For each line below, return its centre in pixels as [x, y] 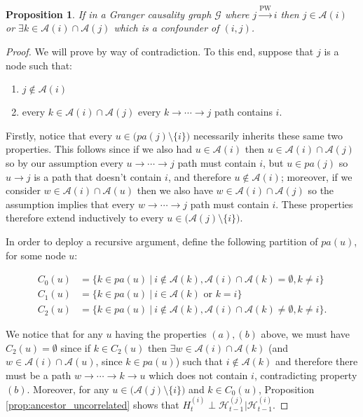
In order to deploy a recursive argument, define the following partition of [162, 241]
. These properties [314, 204]
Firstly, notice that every [59, 135]
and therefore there [317, 361]
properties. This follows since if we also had [99, 149]
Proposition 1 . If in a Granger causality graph [109, 14]
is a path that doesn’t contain [98, 176]
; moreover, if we [316, 176]
